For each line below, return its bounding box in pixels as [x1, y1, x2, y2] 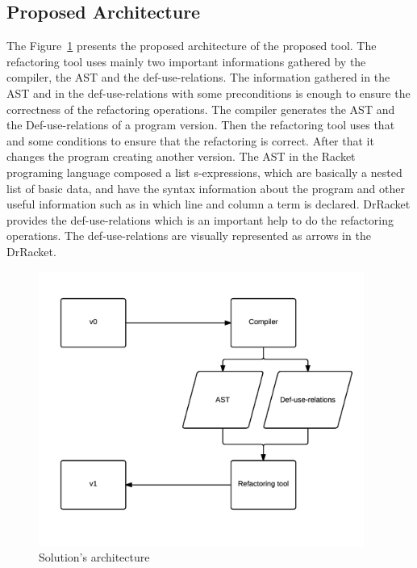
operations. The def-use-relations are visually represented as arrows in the [6, 227, 371, 244]
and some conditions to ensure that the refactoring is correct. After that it [6, 132, 374, 149]
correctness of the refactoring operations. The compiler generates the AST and [6, 100, 395, 117]
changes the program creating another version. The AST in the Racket [6, 148, 356, 165]
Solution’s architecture [39, 549, 150, 566]
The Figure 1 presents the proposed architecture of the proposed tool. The [6, 37, 377, 54]
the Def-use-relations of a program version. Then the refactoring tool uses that [6, 116, 395, 133]
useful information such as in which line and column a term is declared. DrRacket [6, 196, 411, 212]
